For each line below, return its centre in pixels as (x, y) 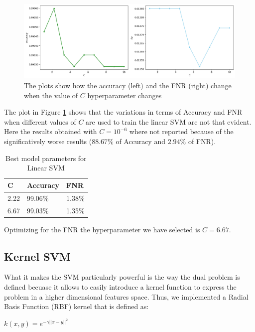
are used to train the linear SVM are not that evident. (169, 121)
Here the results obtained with (51, 131)
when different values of (40, 121)
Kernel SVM (37, 256)
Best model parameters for (46, 158)
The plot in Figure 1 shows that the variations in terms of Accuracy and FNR (123, 112)
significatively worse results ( (48, 141)
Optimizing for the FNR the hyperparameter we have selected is (102, 229)
